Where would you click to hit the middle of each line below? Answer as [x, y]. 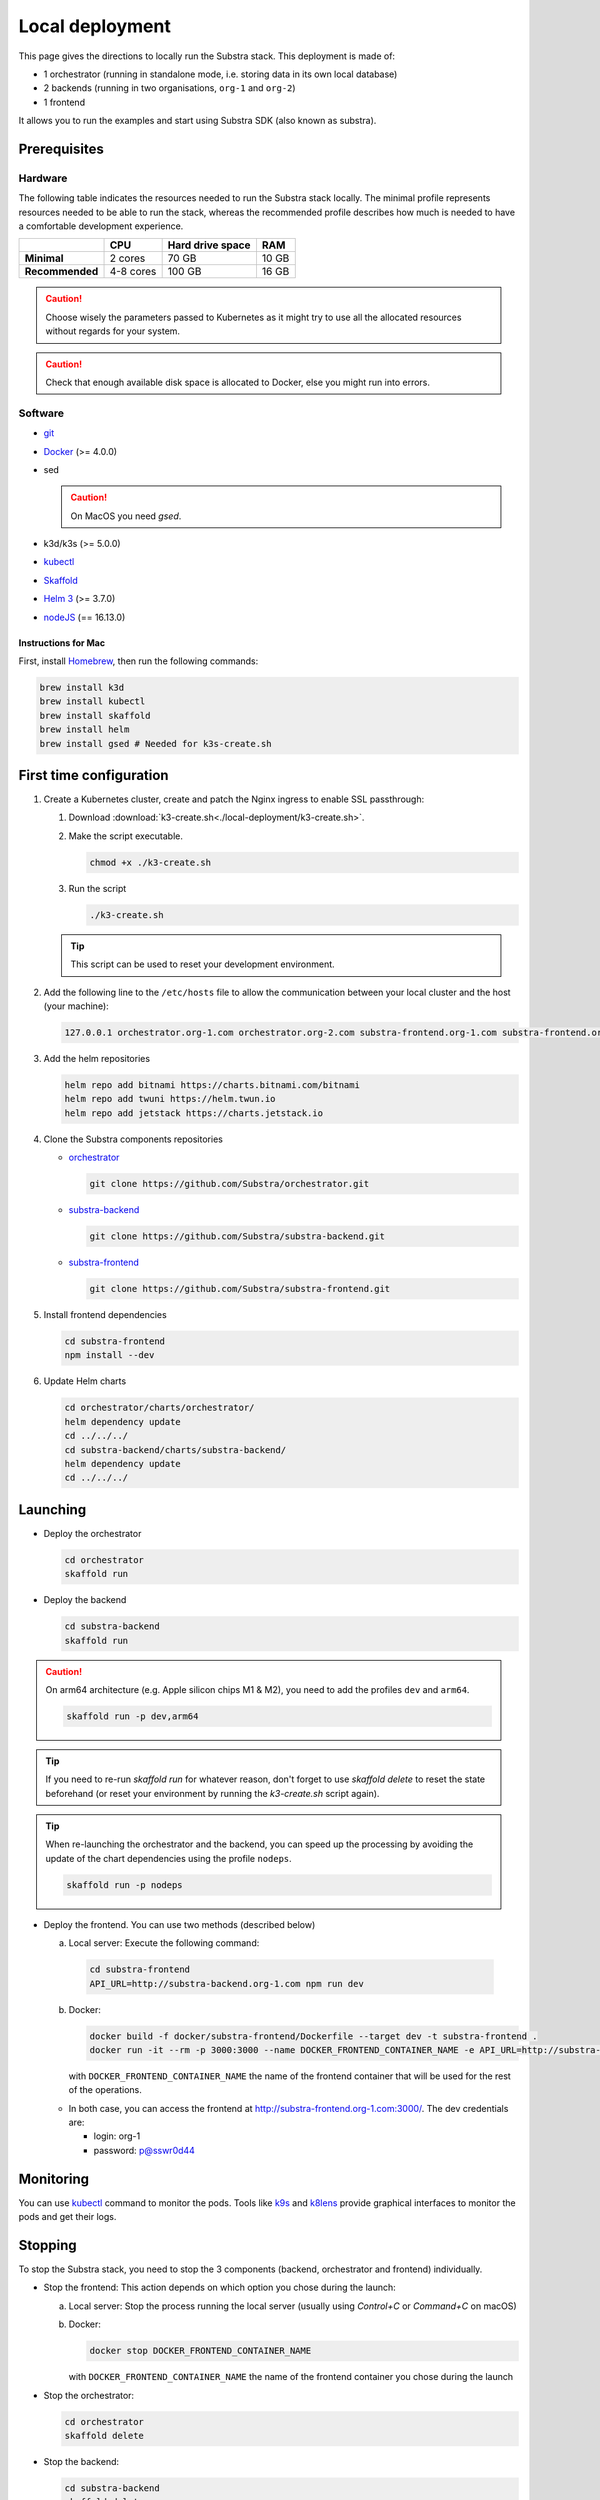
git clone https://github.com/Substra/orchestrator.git [229, 1184]
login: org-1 [117, 2136]
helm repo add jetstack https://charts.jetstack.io [194, 1113]
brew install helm [84, 729]
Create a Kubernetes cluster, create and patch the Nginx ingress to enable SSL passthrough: [234, 799]
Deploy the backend [85, 1600]
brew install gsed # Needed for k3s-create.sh [155, 743]
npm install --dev [109, 1355]
